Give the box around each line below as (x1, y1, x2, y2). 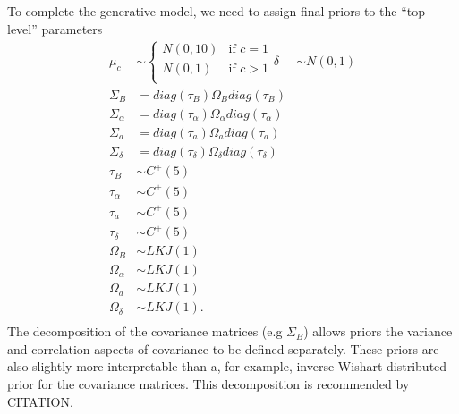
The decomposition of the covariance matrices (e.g (7, 322, 283, 341)
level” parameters (7, 19, 103, 38)
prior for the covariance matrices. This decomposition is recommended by (7, 375, 410, 393)
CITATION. (7, 392, 73, 410)
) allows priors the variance (303, 322, 453, 341)
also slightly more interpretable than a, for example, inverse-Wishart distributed (7, 357, 447, 376)
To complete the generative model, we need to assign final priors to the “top (7, 2, 425, 20)
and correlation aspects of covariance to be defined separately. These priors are (7, 339, 439, 358)
